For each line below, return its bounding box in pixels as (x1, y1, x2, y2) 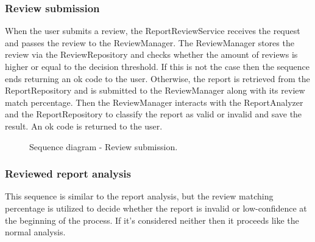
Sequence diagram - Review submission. (29, 140, 178, 153)
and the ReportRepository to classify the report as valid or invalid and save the (5, 108, 302, 120)
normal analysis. (5, 226, 66, 238)
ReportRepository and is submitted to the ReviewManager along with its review (5, 84, 305, 97)
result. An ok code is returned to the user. (5, 119, 163, 132)
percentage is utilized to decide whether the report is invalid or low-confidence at (5, 201, 307, 214)
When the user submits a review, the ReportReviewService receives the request (5, 24, 300, 37)
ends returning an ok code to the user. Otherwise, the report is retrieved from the (5, 72, 310, 85)
